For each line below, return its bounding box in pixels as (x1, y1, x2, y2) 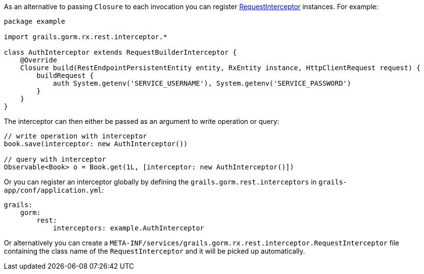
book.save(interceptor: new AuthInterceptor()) (4, 140, 188, 148)
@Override (20, 56, 57, 64)
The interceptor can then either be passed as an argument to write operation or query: (4, 117, 280, 125)
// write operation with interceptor (4, 132, 147, 140)
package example (4, 17, 65, 25)
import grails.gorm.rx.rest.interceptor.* (4, 33, 168, 41)
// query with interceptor (4, 155, 106, 163)
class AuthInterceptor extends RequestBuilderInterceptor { (4, 48, 237, 56)
